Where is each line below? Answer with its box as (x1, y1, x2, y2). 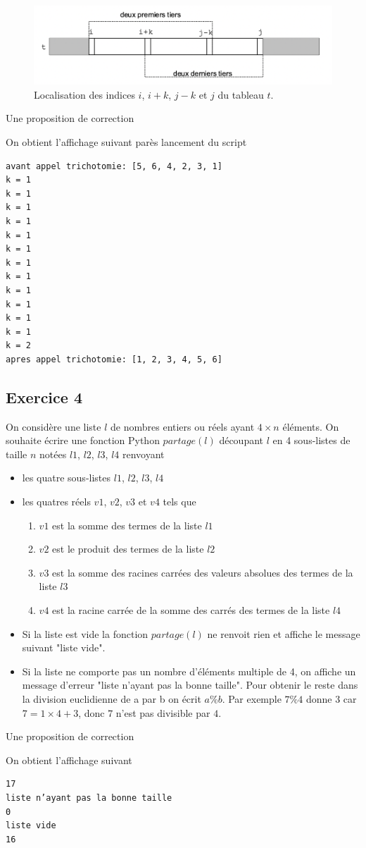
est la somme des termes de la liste (52, 517, 202, 532)
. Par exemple (222, 692, 282, 706)
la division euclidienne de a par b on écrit (22, 692, 201, 706)
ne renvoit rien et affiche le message (207, 626, 360, 641)
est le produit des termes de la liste (52, 541, 204, 556)
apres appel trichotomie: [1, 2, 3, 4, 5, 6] (6, 354, 222, 364)
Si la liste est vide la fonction (22, 626, 149, 641)
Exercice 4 (6, 386, 82, 407)
